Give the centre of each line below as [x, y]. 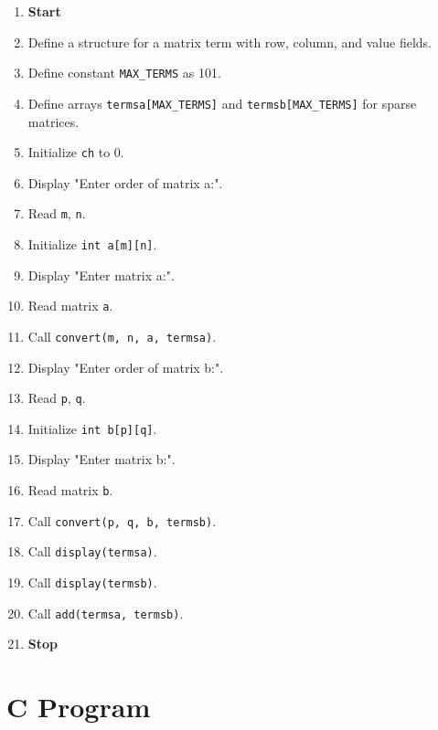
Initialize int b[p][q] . [92, 428]
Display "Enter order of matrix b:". [126, 367]
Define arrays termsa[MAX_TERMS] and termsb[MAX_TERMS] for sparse [222, 103]
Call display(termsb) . [92, 582]
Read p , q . [57, 398]
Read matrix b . [70, 490]
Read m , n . [57, 213]
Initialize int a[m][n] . [92, 244]
